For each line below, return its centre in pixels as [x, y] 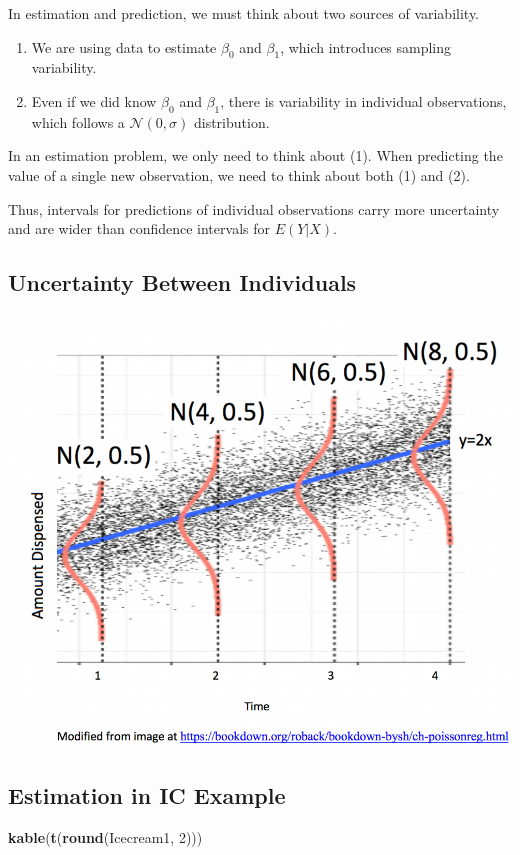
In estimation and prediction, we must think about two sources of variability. [244, 13]
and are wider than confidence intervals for [139, 228]
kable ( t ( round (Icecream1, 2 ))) [105, 836]
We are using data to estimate [124, 46]
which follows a [78, 121]
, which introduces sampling [366, 46]
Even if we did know [94, 100]
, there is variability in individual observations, [363, 100]
